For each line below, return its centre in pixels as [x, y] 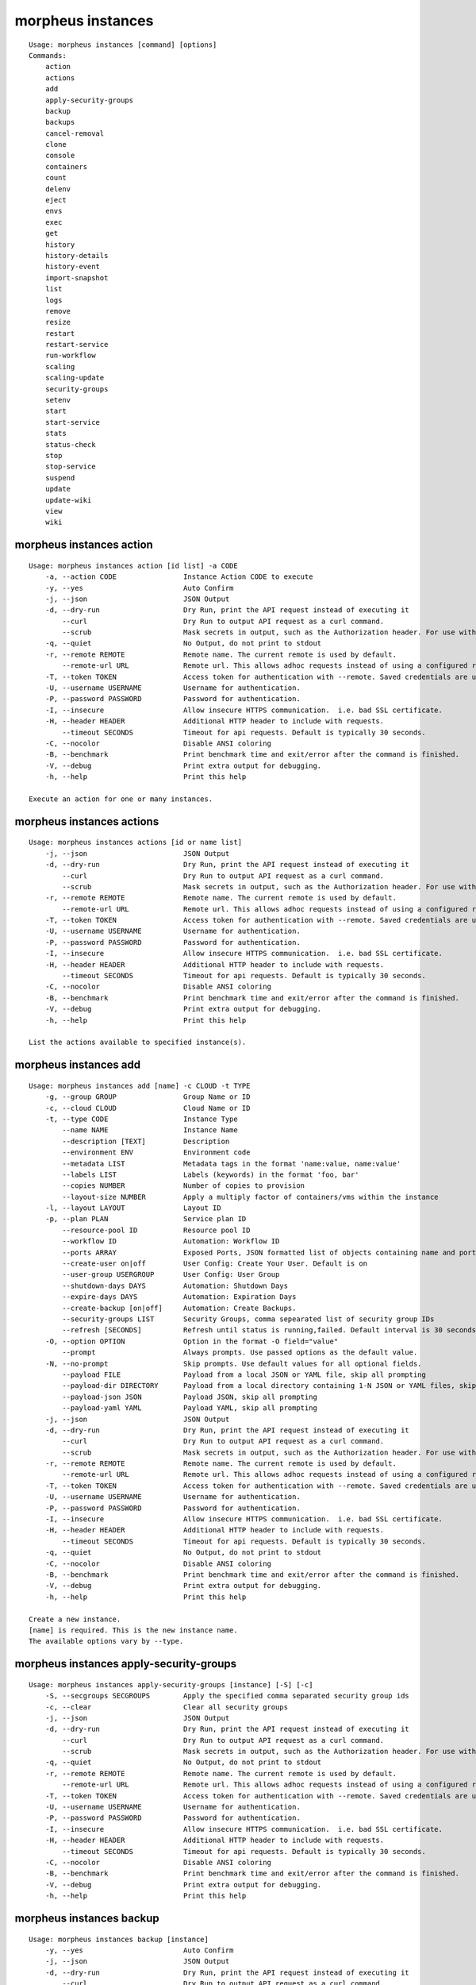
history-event [73, 267]
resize [58, 322]
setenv [58, 400]
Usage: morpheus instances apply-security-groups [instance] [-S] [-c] [171, 1684]
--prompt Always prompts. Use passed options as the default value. [240, 1353]
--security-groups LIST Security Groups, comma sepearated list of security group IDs [248, 1319]
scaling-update [75, 378]
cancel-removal [75, 133]
